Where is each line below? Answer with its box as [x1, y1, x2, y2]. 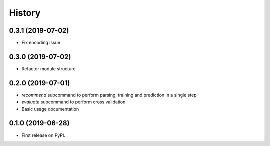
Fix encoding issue [21, 40, 61, 46]
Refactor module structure [21, 65, 76, 72]
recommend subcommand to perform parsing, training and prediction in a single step [21, 92, 197, 98]
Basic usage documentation [21, 106, 79, 112]
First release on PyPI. [21, 132, 66, 138]
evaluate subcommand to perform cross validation [21, 99, 126, 105]
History [9, 7, 41, 18]
